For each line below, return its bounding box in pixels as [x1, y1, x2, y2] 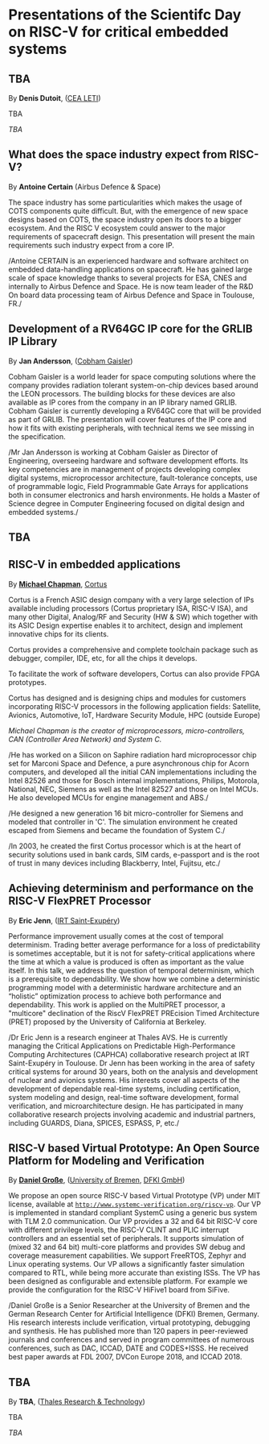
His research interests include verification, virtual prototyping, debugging [8, 1317, 251, 1327]
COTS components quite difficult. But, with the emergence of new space [8, 205, 249, 215]
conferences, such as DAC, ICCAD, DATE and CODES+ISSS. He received [8, 1343, 249, 1353]
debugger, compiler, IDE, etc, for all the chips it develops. [8, 653, 198, 662]
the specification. [8, 431, 66, 441]
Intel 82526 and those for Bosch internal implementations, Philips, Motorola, [8, 775, 259, 785]
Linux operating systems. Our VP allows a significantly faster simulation [8, 1259, 245, 1269]
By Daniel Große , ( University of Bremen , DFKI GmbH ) [8, 1175, 185, 1185]
